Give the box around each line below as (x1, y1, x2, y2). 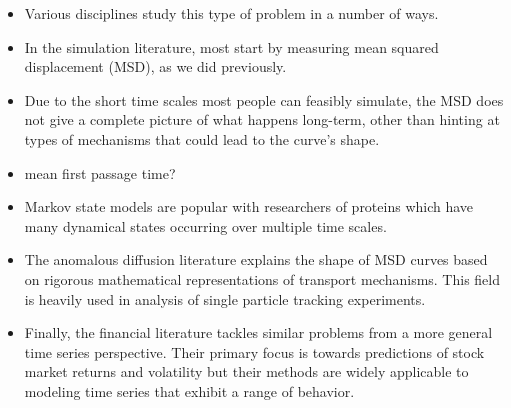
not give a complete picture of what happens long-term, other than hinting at (24, 109, 500, 130)
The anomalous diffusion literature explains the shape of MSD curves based (24, 249, 488, 270)
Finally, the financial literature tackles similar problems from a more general (24, 322, 493, 343)
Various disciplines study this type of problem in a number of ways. (24, 3, 439, 23)
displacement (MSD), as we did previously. (24, 56, 287, 77)
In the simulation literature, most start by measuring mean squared (24, 36, 439, 57)
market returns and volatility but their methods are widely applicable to (24, 361, 469, 382)
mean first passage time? (24, 162, 176, 183)
